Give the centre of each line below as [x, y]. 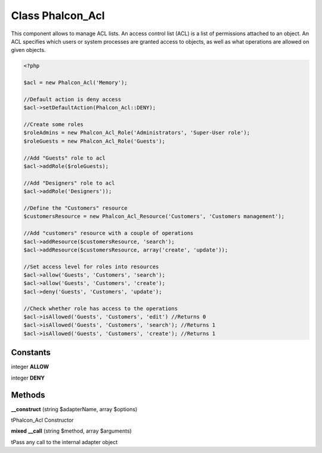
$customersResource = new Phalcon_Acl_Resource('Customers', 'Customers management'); [154, 216]
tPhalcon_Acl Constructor [42, 420]
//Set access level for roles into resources [91, 267]
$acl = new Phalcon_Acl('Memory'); [75, 83]
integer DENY [28, 378]
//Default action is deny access [72, 99]
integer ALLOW [30, 367]
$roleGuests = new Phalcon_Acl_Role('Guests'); [94, 141]
